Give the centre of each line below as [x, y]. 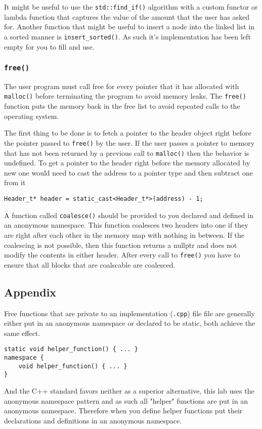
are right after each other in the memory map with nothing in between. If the [124, 234]
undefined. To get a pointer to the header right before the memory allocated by [127, 163]
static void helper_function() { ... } [71, 349]
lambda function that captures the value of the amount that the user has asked [127, 16]
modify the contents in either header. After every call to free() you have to [122, 255]
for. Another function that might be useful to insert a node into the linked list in [129, 27]
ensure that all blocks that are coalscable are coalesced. [90, 264]
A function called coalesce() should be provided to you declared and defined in [129, 215]
